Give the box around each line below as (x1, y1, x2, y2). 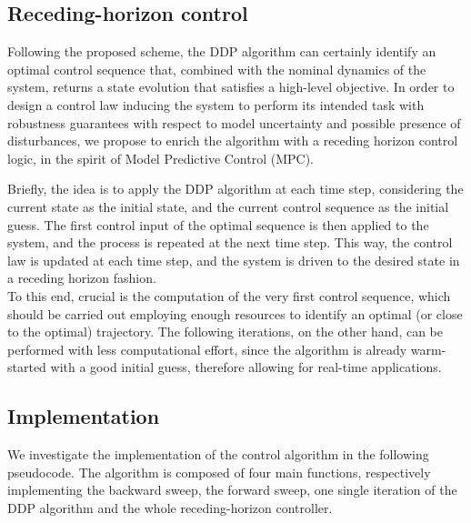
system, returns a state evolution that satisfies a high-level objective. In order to (7, 77, 455, 96)
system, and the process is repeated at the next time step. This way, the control (7, 233, 453, 252)
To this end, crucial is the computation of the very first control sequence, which (7, 286, 451, 305)
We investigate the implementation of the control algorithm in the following (7, 445, 429, 464)
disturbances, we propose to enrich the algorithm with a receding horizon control (7, 131, 458, 150)
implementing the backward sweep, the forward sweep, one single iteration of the (7, 480, 457, 499)
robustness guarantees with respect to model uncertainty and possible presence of (7, 113, 461, 132)
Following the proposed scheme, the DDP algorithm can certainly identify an (7, 42, 436, 61)
